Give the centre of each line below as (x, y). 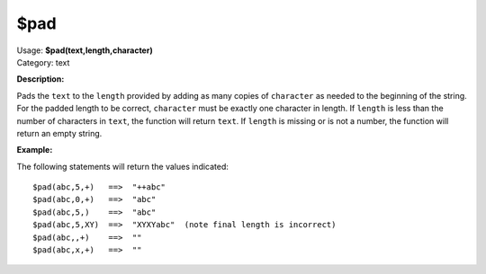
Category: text (43, 62)
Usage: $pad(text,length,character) (85, 50)
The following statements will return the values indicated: (123, 166)
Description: (40, 79)
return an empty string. (59, 133)
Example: (35, 150)
